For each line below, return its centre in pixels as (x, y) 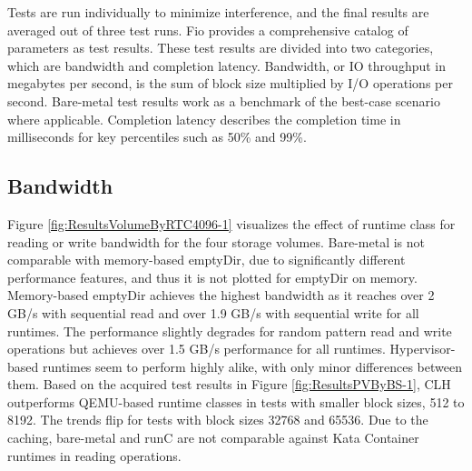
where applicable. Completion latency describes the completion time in (204, 119)
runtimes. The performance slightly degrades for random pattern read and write (230, 331)
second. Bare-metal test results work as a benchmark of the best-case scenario (224, 100)
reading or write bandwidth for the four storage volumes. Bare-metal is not (216, 241)
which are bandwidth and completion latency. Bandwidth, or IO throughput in (227, 65)
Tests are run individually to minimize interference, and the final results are (218, 12)
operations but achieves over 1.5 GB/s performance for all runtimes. (197, 349)
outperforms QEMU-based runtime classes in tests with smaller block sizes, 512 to (236, 401)
